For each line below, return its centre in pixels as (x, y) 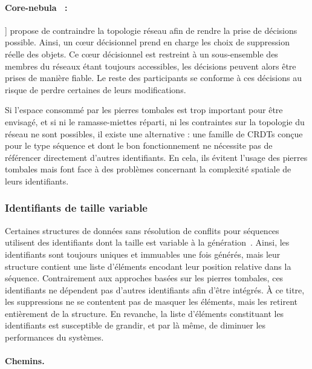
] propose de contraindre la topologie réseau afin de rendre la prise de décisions (151, 30)
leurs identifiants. (37, 181)
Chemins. (25, 361)
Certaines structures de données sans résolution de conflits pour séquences (142, 230)
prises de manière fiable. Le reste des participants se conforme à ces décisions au (153, 78)
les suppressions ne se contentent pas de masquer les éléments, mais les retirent (151, 302)
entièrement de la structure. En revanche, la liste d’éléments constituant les (145, 313)
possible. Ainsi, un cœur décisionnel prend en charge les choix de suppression (147, 42)
